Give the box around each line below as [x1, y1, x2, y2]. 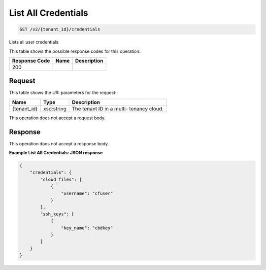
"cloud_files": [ [40, 176, 82, 182]
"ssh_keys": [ [40, 211, 74, 217]
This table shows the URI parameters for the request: [9, 90, 117, 96]
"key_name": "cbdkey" [61, 225, 113, 231]
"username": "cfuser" [61, 190, 113, 196]
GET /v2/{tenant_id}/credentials [19, 27, 100, 32]
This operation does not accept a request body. [9, 115, 106, 121]
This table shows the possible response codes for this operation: [9, 48, 141, 54]
